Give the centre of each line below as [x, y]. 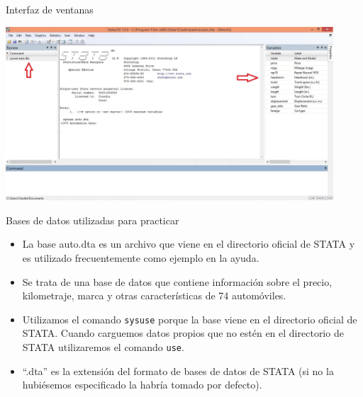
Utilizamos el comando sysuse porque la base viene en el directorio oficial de [190, 319]
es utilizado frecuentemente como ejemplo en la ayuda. [141, 258]
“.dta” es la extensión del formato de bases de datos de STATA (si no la [178, 370]
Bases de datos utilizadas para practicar [93, 220]
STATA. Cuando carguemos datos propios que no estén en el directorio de [183, 333]
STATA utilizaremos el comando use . [103, 347]
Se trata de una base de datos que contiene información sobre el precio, [177, 281]
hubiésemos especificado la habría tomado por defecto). [142, 385]
